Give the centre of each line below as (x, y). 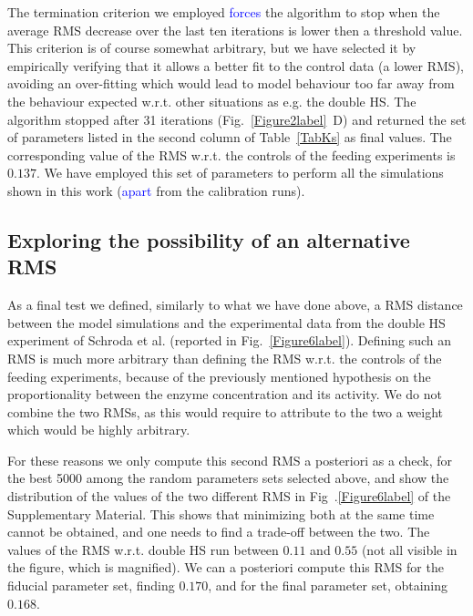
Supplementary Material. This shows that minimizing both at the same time (221, 513)
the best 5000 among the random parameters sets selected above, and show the (228, 478)
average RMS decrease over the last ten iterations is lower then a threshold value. (235, 30)
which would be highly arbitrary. (99, 430)
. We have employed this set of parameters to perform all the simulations (240, 173)
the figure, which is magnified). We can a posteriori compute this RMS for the (226, 567)
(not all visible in (409, 549)
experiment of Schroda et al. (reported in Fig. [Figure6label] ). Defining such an (230, 340)
